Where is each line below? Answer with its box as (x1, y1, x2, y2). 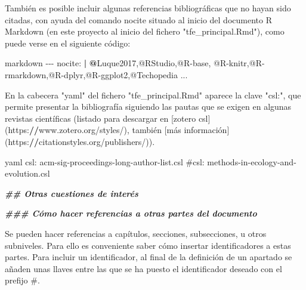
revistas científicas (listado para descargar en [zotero (5, 112, 196, 124)
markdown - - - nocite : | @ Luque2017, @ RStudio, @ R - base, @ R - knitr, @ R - (5, 57, 265, 69)
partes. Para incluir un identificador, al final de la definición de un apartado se (5, 251, 292, 263)
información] (184, 124, 230, 136)
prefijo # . (5, 274, 40, 286)
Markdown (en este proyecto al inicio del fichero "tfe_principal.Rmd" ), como (5, 25, 285, 38)
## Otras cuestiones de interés (5, 187, 138, 199)
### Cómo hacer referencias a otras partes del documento (5, 207, 257, 220)
